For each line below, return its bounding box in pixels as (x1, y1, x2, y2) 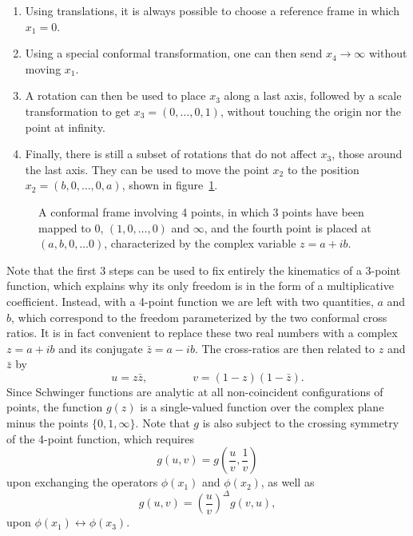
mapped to (38, 219, 91, 236)
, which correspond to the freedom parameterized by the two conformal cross (11, 308, 387, 325)
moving (25, 60, 62, 77)
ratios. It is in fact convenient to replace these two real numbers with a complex (6, 324, 398, 341)
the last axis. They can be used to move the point (25, 161, 269, 177)
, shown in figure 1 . (121, 177, 218, 193)
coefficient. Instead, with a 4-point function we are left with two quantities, (6, 292, 374, 309)
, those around (332, 145, 403, 162)
